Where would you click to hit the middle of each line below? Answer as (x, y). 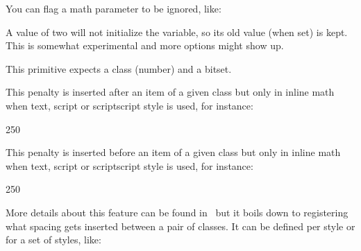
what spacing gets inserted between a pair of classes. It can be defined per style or (180, 226)
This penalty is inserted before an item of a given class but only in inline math (173, 152)
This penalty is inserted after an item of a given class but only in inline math (170, 92)
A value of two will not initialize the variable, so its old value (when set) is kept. (177, 32)
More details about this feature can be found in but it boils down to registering (177, 212)
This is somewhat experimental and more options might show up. (145, 45)
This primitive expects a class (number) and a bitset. (119, 68)
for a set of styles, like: (53, 240)
